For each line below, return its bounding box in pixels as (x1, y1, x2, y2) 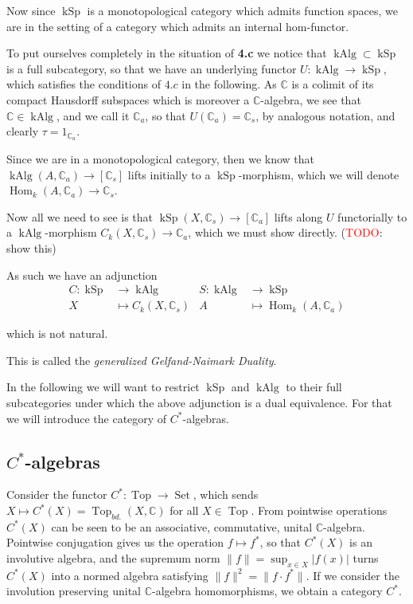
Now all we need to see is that (6, 208, 154, 225)
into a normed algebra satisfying (51, 567, 208, 583)
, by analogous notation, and (255, 107, 395, 124)
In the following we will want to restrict (6, 378, 200, 395)
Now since (6, 2, 56, 18)
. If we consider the (306, 567, 399, 583)
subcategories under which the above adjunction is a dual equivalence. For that (6, 394, 392, 411)
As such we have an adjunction (6, 266, 158, 283)
